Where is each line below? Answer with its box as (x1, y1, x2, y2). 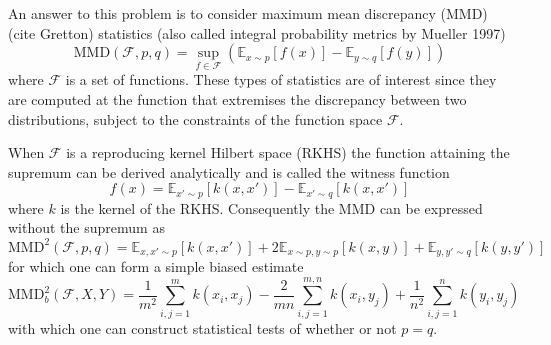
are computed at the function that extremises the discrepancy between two (8, 89, 467, 109)
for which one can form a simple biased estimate (8, 255, 304, 276)
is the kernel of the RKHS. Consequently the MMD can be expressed (60, 197, 483, 218)
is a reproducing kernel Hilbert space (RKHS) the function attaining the (66, 142, 510, 163)
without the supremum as (8, 217, 165, 238)
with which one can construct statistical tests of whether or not (8, 317, 397, 338)
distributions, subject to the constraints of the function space (8, 108, 383, 129)
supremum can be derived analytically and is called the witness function (8, 161, 450, 182)
